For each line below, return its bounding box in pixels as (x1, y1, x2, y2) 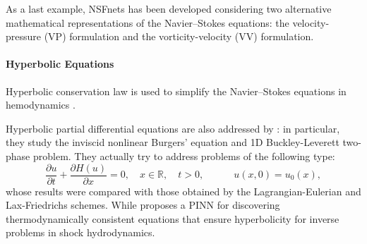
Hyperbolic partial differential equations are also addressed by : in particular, (6, 121, 340, 135)
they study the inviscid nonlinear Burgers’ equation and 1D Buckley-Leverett (6, 135, 339, 150)
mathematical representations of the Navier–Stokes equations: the (6, 15, 289, 30)
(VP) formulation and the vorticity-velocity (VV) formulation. (44, 29, 314, 44)
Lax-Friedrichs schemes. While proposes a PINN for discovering (6, 197, 280, 212)
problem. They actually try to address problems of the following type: (32, 148, 335, 163)
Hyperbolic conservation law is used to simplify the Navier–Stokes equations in (6, 83, 347, 98)
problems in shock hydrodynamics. (6, 225, 155, 240)
